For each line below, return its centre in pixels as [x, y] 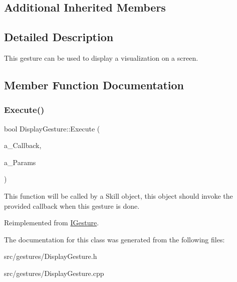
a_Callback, [23, 145]
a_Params [20, 162]
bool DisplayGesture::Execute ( [52, 128]
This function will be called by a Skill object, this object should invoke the [118, 195]
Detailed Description [59, 37]
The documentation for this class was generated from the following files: [114, 239]
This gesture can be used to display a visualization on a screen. [101, 57]
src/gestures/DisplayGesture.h [51, 256]
